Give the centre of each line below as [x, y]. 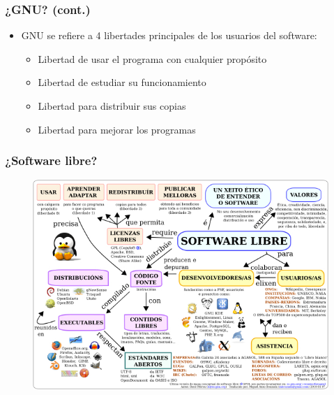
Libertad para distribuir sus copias [112, 106]
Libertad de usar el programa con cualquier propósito [152, 58]
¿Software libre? [51, 160]
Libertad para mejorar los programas [117, 129]
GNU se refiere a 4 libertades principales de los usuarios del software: [169, 35]
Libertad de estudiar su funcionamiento [122, 82]
